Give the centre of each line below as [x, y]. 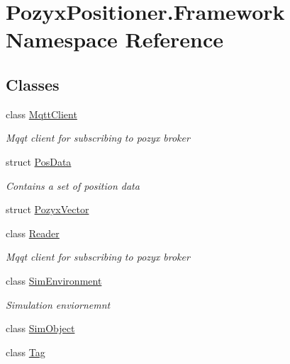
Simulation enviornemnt [58, 304]
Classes [33, 84]
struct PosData [39, 161]
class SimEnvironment [54, 280]
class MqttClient [41, 114]
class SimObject [40, 328]
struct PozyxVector [48, 209]
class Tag [26, 352]
